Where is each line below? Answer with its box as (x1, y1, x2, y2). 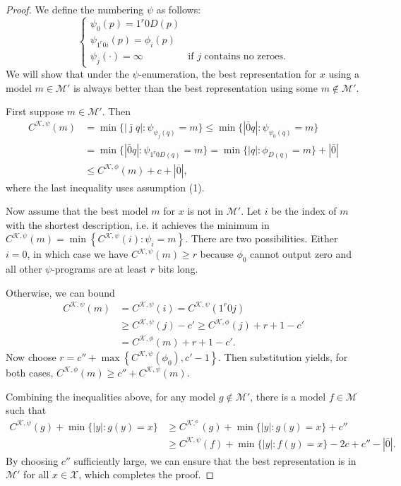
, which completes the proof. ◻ (78, 467, 215, 482)
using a (328, 66, 360, 81)
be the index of (271, 203, 337, 218)
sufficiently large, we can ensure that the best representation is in (73, 453, 357, 468)
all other (6, 261, 42, 276)
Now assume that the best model (6, 203, 148, 218)
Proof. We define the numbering (6, 2, 144, 16)
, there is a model (250, 389, 326, 403)
